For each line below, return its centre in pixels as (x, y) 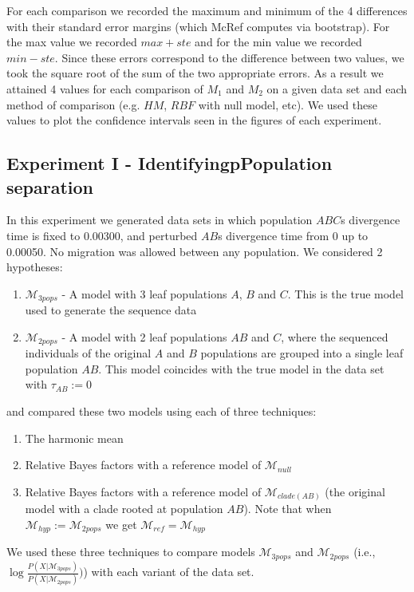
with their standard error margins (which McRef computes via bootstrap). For (198, 26)
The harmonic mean (74, 438)
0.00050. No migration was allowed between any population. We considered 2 (195, 251)
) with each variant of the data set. (169, 572)
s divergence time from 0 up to (293, 235)
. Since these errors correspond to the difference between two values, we (229, 57)
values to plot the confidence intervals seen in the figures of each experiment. (194, 120)
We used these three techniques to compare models (131, 552)
